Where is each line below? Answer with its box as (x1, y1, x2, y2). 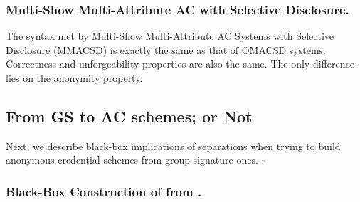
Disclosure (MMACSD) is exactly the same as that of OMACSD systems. (6, 42, 326, 57)
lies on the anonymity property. (6, 70, 143, 85)
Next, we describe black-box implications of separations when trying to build (6, 138, 341, 153)
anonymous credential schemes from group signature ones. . (6, 152, 265, 167)
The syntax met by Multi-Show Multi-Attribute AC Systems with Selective (6, 28, 334, 43)
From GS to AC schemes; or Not (6, 105, 253, 127)
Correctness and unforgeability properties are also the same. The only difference (6, 56, 354, 71)
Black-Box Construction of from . (6, 182, 202, 200)
